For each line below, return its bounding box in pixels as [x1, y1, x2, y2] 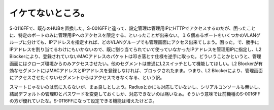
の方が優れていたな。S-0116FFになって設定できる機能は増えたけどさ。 [9, 98, 157, 104]
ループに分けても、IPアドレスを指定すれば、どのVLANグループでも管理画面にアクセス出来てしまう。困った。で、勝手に [9, 39, 260, 45]
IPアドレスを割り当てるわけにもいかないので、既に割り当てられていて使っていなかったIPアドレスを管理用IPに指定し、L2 [9, 46, 262, 52]
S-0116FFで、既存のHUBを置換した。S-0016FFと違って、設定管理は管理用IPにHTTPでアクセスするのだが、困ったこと [9, 25, 256, 31]
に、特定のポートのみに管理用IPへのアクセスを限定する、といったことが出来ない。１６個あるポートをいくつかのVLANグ [9, 32, 261, 38]
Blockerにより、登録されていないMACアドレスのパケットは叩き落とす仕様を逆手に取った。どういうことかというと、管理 [9, 53, 261, 60]
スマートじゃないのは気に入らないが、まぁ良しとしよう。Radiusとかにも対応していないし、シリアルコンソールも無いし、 [9, 84, 263, 90]
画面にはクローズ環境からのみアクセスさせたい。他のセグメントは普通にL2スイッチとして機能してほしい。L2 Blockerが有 [9, 61, 263, 67]
